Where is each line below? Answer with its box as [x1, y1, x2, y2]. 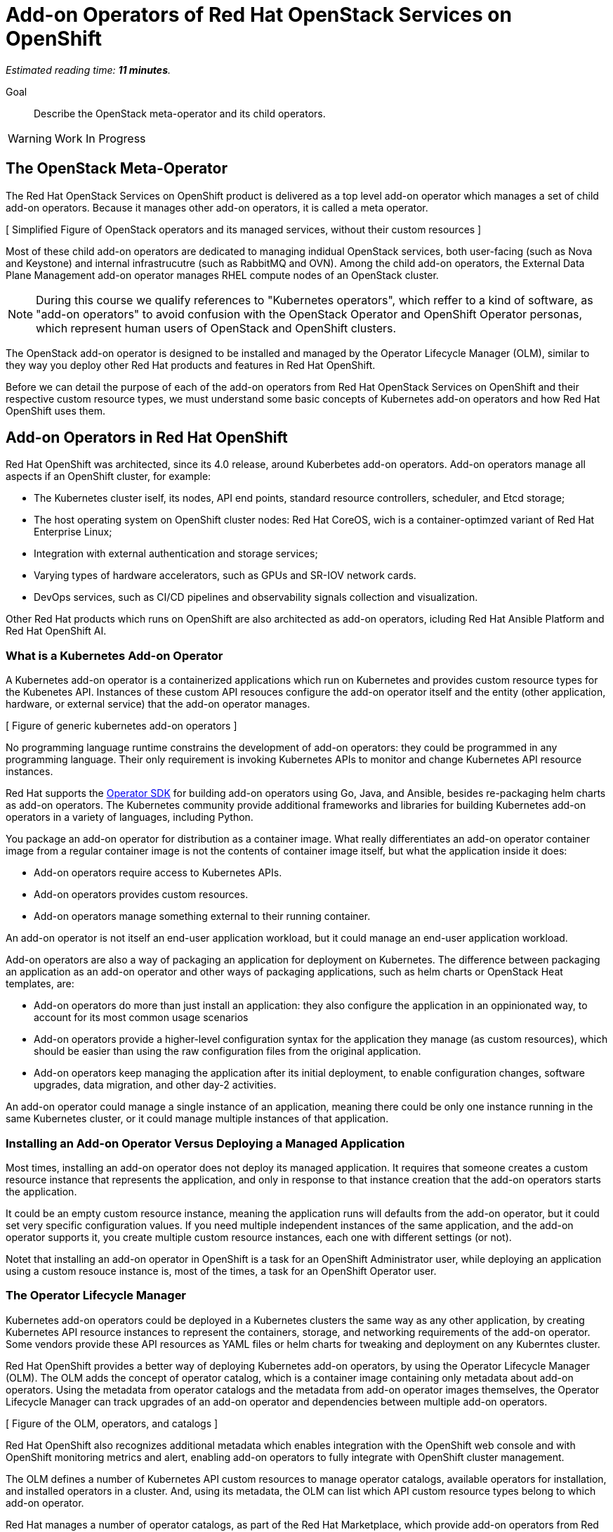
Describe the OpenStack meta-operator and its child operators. [34, 107, 326, 119]
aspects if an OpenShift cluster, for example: [6, 470, 211, 483]
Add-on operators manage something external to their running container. [34, 910, 371, 923]
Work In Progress [54, 131, 146, 145]
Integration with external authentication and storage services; [34, 547, 318, 560]
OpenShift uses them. [6, 404, 106, 417]
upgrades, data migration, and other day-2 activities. [34, 1079, 277, 1091]
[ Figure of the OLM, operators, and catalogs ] [6, 1417, 218, 1429]
